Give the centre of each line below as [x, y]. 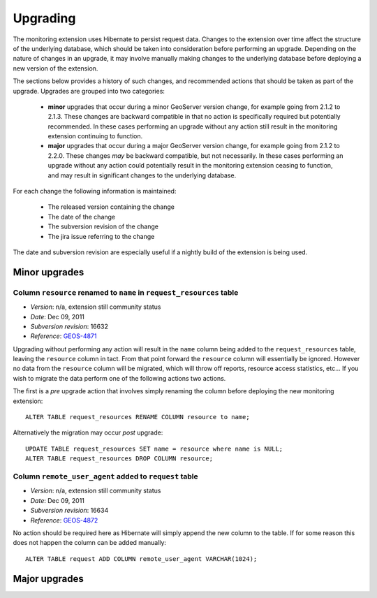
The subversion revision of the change [103, 226]
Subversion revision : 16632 [69, 326]
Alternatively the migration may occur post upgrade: [88, 432]
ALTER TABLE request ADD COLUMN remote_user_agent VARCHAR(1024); [141, 559]
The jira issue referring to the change [101, 236]
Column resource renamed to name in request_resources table [126, 292]
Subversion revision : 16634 [69, 511]
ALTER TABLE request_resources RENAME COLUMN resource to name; [138, 417]
